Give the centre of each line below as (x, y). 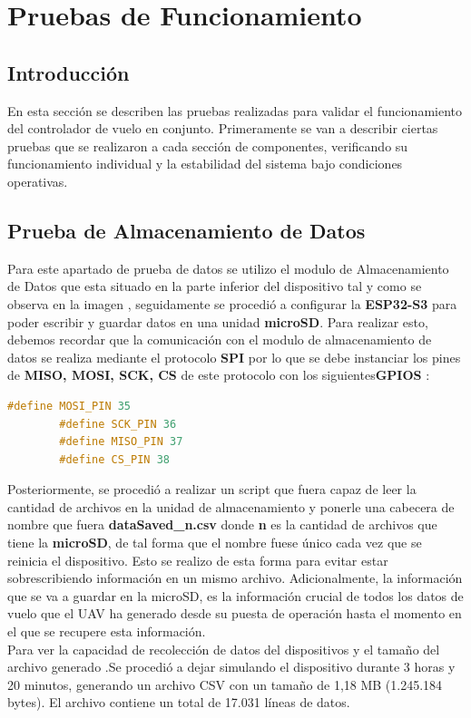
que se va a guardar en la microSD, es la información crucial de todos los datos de (235, 595)
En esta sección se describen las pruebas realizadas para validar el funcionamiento (235, 110)
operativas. (38, 181)
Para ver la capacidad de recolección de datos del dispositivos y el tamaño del (224, 649)
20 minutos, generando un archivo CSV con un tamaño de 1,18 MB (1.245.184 (225, 684)
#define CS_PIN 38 (114, 459)
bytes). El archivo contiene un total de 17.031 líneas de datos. (179, 702)
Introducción (69, 72)
